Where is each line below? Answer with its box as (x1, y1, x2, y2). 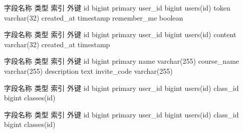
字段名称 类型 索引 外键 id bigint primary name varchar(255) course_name (4, 56, 239, 66)
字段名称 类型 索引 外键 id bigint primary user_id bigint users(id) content (4, 29, 236, 40)
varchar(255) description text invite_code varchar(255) (4, 65, 173, 76)
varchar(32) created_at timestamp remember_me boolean (4, 12, 183, 23)
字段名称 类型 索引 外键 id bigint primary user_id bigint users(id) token (4, 3, 230, 13)
